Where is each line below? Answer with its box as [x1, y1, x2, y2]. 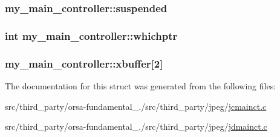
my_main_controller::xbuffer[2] [5, 56, 163, 71]
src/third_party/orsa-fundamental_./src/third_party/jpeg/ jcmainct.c [5, 100, 267, 112]
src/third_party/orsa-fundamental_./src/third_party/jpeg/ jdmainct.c [5, 120, 267, 133]
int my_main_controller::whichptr [5, 28, 178, 43]
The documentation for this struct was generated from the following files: [5, 79, 276, 92]
